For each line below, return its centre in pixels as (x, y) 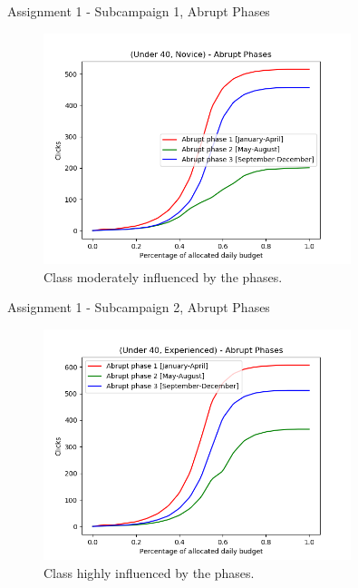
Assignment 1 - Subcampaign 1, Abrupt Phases (139, 11)
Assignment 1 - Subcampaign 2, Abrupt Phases (139, 307)
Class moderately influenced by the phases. (163, 276)
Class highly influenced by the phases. (149, 572)
